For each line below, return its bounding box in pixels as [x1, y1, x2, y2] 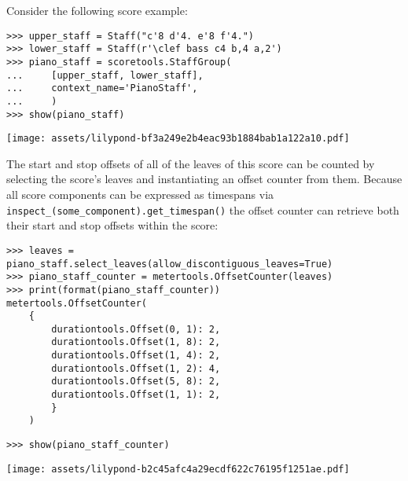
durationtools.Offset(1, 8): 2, [51, 336, 221, 348]
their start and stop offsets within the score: [6, 217, 219, 233]
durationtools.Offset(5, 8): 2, [51, 376, 221, 387]
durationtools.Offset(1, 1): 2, [51, 389, 221, 401]
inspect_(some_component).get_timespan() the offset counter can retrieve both [6, 201, 399, 218]
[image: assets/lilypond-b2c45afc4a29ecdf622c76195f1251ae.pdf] [6, 463, 350, 475]
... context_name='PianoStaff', [6, 83, 198, 94]
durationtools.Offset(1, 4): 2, [51, 350, 221, 362]
